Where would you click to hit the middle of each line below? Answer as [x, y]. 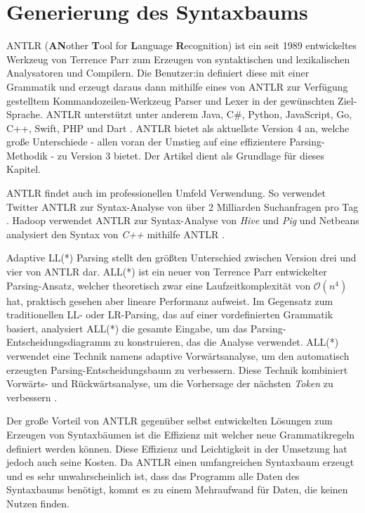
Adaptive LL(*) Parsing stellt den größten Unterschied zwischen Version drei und [181, 258]
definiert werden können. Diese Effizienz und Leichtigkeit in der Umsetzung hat [177, 448]
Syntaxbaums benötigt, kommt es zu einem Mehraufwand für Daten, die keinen [177, 489]
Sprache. [25, 114]
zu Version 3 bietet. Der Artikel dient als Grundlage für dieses [191, 155]
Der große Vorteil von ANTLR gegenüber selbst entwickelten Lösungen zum [170, 421]
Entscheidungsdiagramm [59, 342]
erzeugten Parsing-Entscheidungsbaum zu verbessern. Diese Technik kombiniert [177, 369]
